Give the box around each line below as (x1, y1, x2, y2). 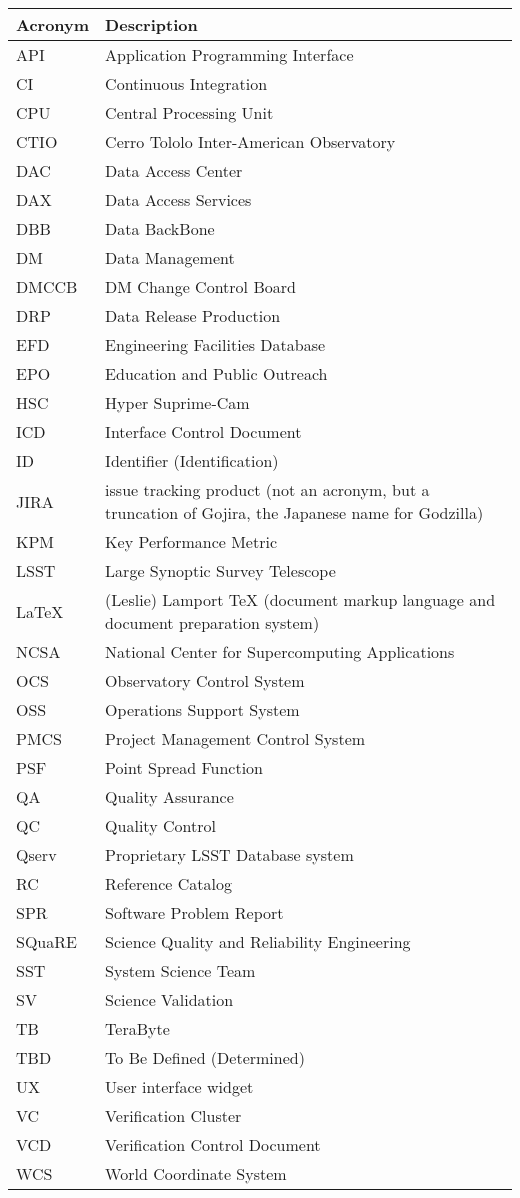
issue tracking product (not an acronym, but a (105, 478, 430, 501)
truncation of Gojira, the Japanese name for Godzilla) (105, 501, 484, 524)
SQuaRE (16, 930, 77, 953)
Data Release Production (105, 304, 281, 327)
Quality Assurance (105, 785, 234, 808)
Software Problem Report (105, 901, 284, 924)
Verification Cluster (105, 1104, 242, 1127)
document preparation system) (105, 611, 320, 634)
